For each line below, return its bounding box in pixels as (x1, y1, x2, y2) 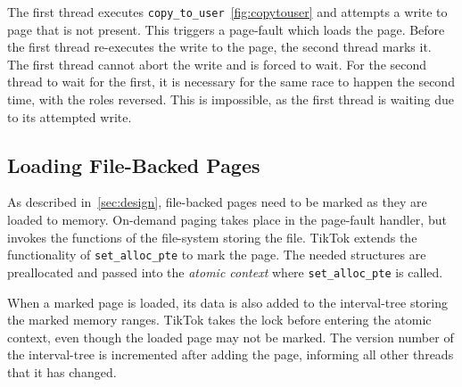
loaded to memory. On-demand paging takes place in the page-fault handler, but (7, 210, 447, 229)
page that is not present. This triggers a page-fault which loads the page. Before (7, 20, 445, 38)
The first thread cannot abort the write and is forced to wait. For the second (7, 54, 427, 73)
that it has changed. (7, 362, 117, 381)
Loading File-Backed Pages (7, 151, 260, 178)
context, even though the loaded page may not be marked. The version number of (7, 327, 454, 346)
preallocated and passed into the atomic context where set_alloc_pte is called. (7, 262, 443, 281)
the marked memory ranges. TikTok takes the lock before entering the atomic (7, 310, 432, 329)
